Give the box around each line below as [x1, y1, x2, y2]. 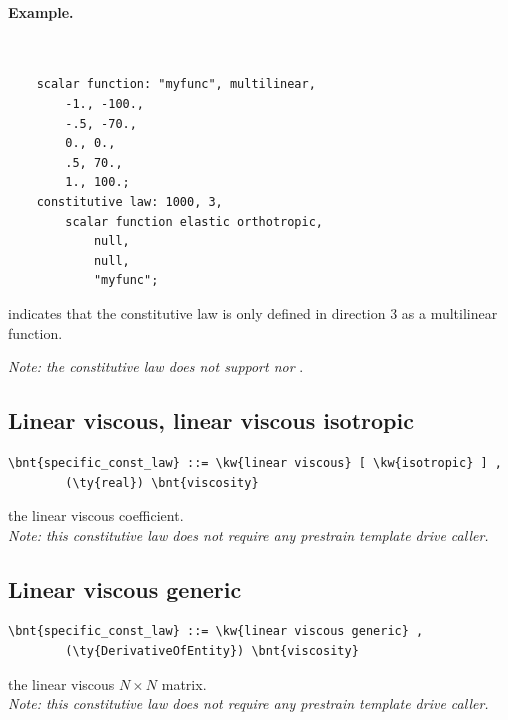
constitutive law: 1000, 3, [36, 194, 223, 209]
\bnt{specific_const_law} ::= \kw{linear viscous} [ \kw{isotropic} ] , [8, 455, 502, 470]
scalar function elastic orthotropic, [65, 214, 323, 229]
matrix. [161, 673, 207, 694]
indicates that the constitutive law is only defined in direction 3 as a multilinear [8, 302, 498, 323]
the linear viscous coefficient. [8, 505, 184, 526]
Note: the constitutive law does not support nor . [8, 356, 304, 377]
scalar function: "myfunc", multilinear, [36, 77, 316, 92]
